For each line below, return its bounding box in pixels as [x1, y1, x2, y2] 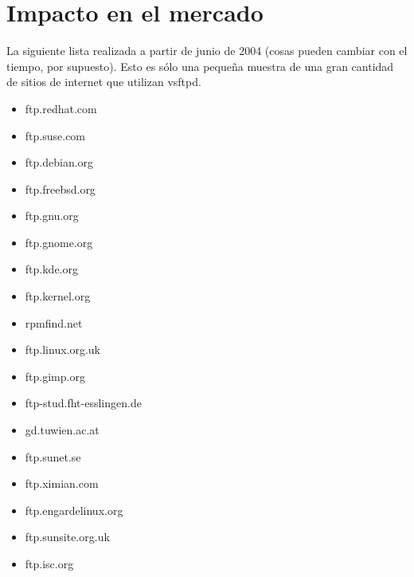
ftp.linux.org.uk [25, 341, 101, 358]
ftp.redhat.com [25, 100, 97, 116]
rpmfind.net [25, 314, 83, 331]
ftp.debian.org [25, 154, 94, 171]
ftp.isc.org [25, 555, 74, 571]
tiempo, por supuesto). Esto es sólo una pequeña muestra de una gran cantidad [6, 57, 394, 74]
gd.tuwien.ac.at [25, 422, 100, 438]
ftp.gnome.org [25, 234, 93, 250]
